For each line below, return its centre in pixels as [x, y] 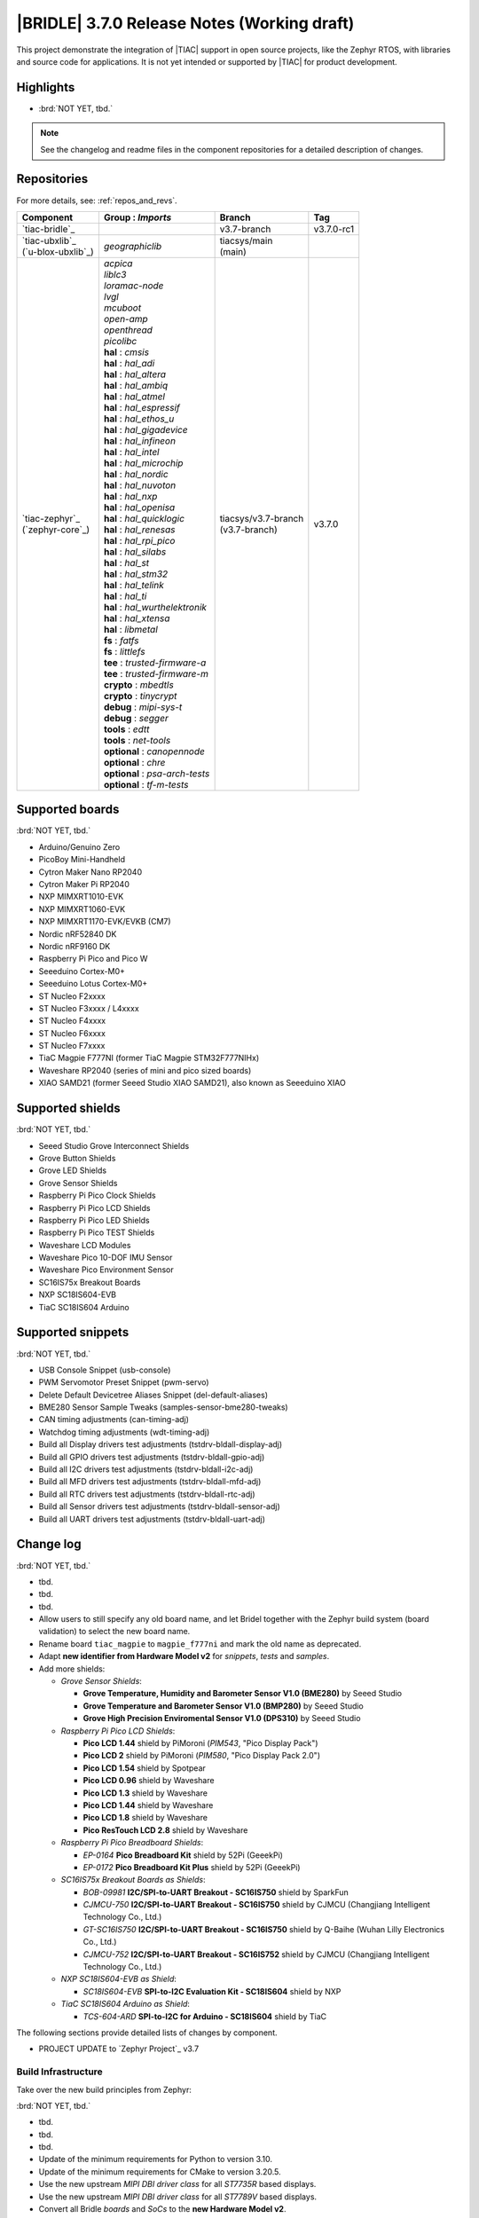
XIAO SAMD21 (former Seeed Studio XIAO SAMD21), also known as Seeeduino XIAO [192, 1083]
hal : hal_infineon [140, 441]
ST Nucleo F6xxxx [72, 1033]
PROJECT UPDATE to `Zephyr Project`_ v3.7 [119, 2049]
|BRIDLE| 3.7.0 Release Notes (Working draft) [185, 23]
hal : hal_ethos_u [139, 419]
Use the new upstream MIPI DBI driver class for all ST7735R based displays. [177, 2184]
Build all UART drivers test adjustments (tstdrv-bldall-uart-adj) [152, 1519]
